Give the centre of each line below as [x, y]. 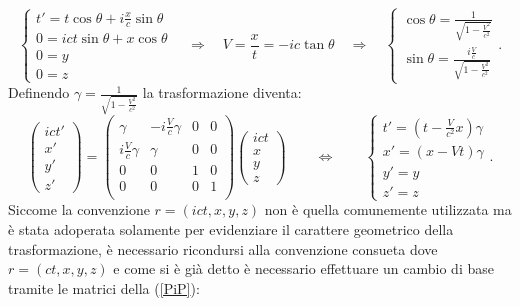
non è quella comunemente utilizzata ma [388, 209]
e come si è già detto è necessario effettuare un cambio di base [303, 268]
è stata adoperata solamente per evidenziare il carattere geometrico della [231, 228]
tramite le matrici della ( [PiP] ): [104, 287]
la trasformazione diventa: [222, 92]
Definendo [39, 92]
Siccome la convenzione [79, 209]
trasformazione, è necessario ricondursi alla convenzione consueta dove [223, 248]
